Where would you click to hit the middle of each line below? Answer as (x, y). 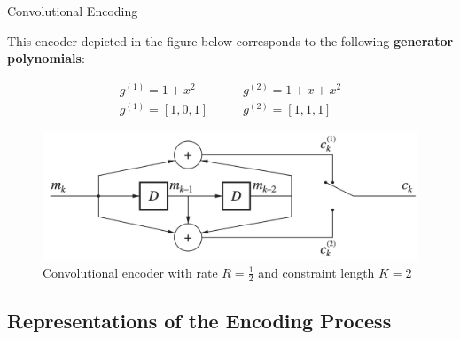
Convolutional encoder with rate (130, 272)
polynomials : (46, 58)
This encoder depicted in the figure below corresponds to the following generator (230, 40)
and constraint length (316, 272)
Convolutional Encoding (73, 11)
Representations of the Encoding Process (199, 320)
